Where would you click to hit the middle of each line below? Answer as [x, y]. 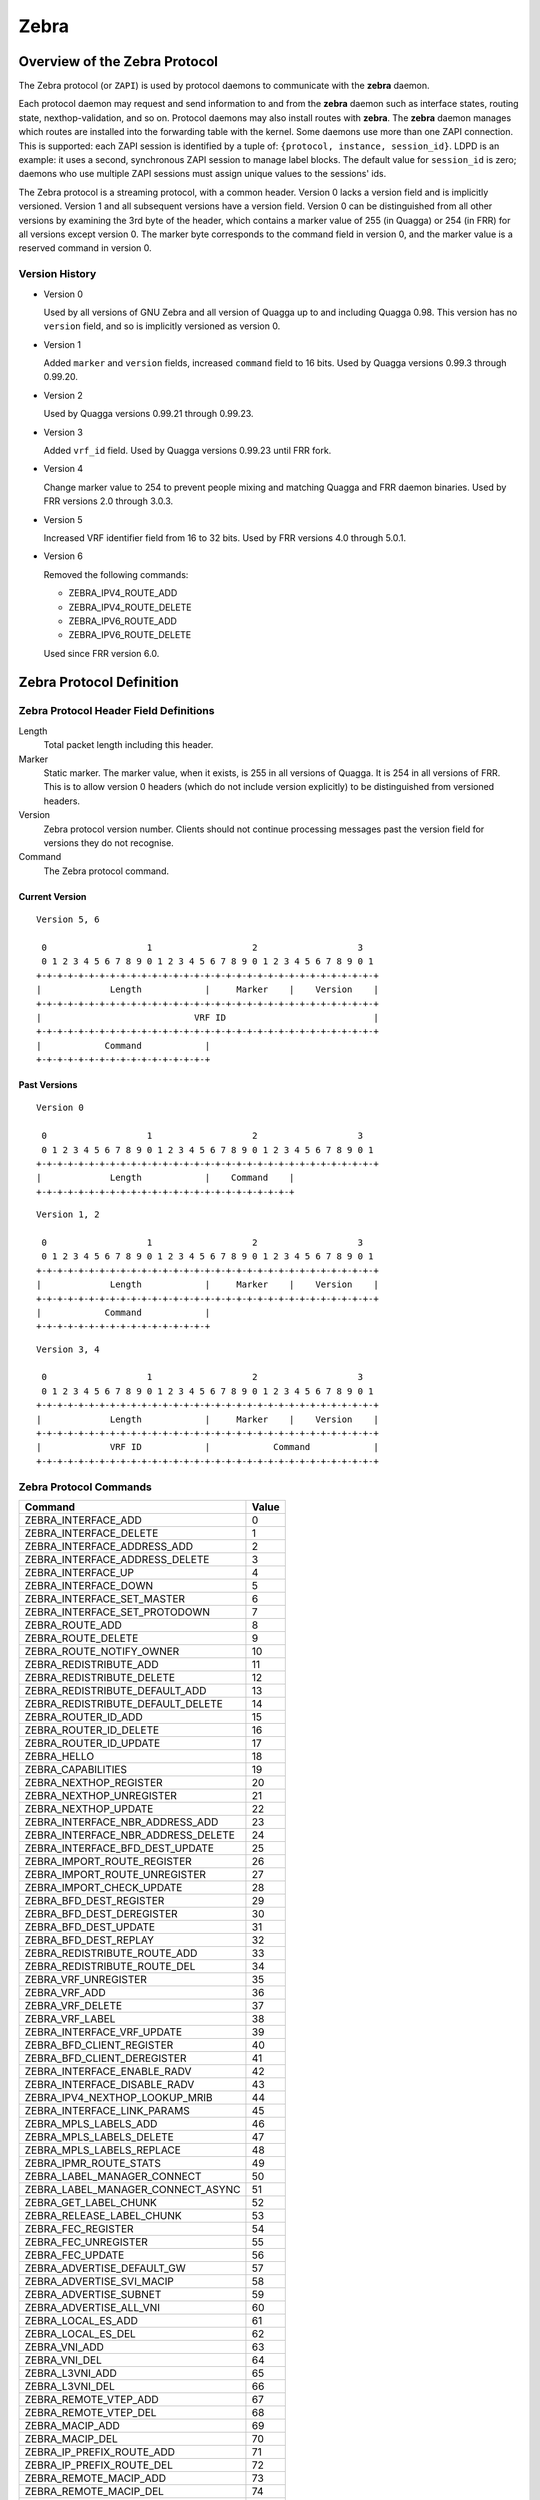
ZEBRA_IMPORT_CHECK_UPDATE [103, 1887]
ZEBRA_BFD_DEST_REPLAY [89, 1940]
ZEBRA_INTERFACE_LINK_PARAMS [107, 2110]
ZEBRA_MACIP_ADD [72, 2425]
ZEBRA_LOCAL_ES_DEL [80, 2333]
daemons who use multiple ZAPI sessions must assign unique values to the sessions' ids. [202, 174]
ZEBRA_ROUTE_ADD [73, 1625]
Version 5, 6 [68, 919]
